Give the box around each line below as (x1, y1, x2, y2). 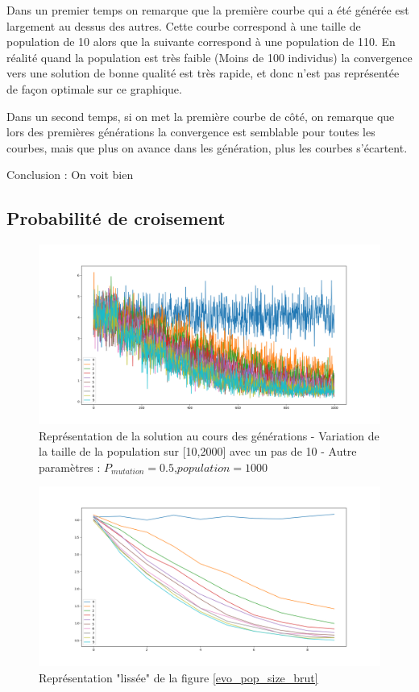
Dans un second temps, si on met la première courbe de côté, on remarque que (6, 107, 395, 124)
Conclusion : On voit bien (6, 166, 134, 183)
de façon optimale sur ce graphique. (6, 80, 182, 97)
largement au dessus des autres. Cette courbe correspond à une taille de (6, 17, 361, 34)
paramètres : (39, 458, 101, 475)
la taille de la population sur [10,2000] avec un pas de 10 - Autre (39, 443, 357, 460)
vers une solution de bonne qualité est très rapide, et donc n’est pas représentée (6, 65, 400, 81)
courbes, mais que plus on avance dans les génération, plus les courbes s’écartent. (6, 139, 408, 156)
